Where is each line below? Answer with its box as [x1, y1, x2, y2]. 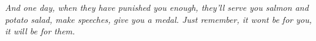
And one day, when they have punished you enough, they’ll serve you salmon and [5, 1, 309, 13]
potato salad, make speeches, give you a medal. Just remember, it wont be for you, [5, 13, 312, 25]
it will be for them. [5, 25, 75, 37]
